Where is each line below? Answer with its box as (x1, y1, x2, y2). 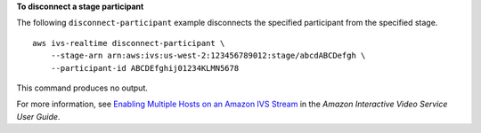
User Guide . (16, 111, 61, 121)
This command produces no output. (16, 82, 149, 93)
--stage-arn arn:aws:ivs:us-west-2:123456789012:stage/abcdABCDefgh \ (50, 51, 366, 61)
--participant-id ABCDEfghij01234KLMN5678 (50, 63, 240, 73)
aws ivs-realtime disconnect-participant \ (32, 38, 225, 48)
